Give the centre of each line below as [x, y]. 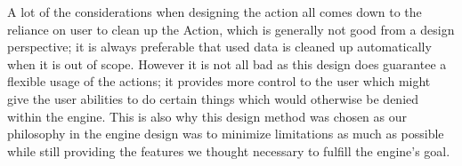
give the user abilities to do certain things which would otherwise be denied [213, 98]
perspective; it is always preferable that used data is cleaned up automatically [219, 47]
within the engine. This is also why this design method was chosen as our [207, 116]
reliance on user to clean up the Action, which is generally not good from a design [231, 29]
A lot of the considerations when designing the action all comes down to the [215, 12]
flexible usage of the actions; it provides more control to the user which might [219, 81]
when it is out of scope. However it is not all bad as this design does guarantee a [227, 63]
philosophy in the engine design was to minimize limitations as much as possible [226, 134]
